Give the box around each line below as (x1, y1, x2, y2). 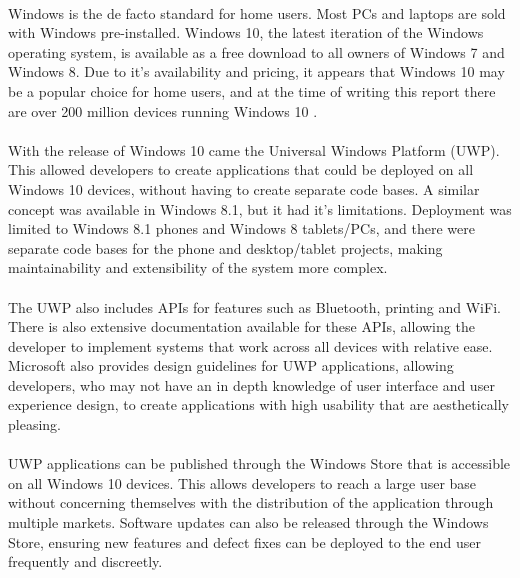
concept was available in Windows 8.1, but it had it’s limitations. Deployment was (8, 198, 512, 219)
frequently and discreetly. (8, 551, 163, 572)
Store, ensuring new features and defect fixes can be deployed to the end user (8, 531, 481, 552)
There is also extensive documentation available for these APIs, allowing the (8, 316, 475, 337)
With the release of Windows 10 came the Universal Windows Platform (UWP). (8, 139, 500, 160)
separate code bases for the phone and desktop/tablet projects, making (8, 237, 443, 258)
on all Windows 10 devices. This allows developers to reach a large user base (8, 472, 477, 493)
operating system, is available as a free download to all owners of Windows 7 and (8, 41, 505, 62)
